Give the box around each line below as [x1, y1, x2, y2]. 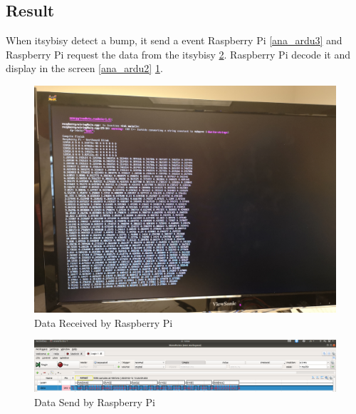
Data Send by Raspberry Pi [34, 395, 155, 410]
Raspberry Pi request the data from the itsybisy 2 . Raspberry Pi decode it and [6, 46, 351, 61]
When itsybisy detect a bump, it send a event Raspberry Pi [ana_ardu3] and [6, 33, 342, 48]
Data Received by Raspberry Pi [34, 315, 173, 330]
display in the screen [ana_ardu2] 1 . [6, 61, 163, 76]
